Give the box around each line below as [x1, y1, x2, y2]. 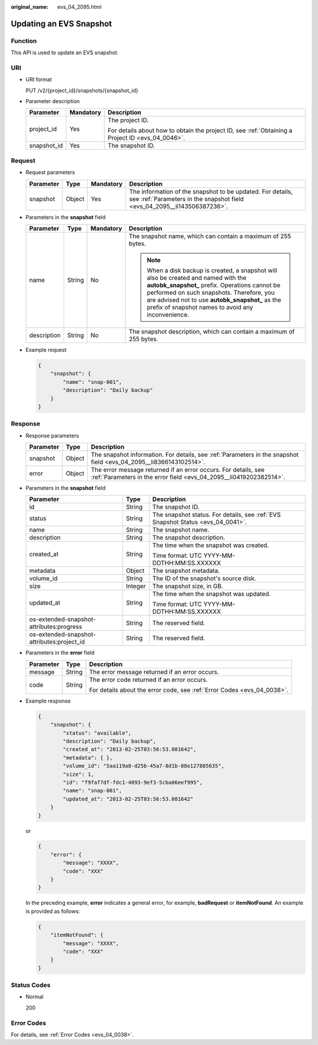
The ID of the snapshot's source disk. [152, 575, 256, 583]
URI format [25, 76, 52, 83]
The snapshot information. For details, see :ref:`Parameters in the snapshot [91, 451, 299, 459]
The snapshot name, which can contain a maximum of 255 [128, 232, 291, 240]
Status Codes [11, 981, 51, 990]
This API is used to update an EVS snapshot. [11, 49, 119, 56]
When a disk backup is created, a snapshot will [147, 266, 277, 274]
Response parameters [25, 432, 79, 439]
